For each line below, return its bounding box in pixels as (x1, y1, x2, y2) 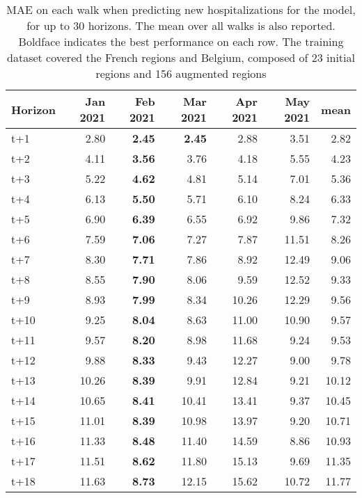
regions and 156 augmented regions (95, 65, 267, 81)
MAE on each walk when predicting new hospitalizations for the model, (6, 1, 356, 17)
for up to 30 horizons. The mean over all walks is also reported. (26, 17, 336, 33)
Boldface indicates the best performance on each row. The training (18, 33, 344, 49)
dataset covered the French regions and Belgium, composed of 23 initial (7, 49, 355, 65)
